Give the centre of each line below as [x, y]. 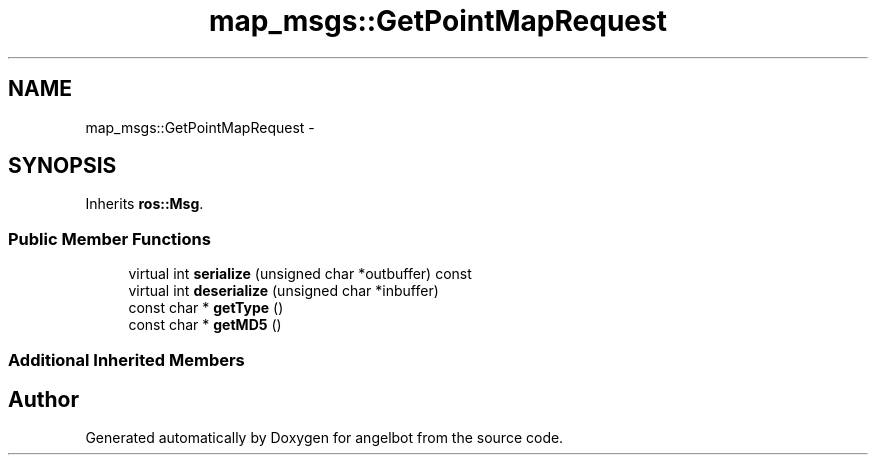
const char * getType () [206, 308]
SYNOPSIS [62, 166]
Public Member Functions [109, 238]
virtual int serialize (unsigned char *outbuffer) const [300, 274]
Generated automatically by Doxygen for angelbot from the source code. [324, 438]
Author [43, 399]
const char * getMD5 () [205, 325]
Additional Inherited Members [126, 359]
